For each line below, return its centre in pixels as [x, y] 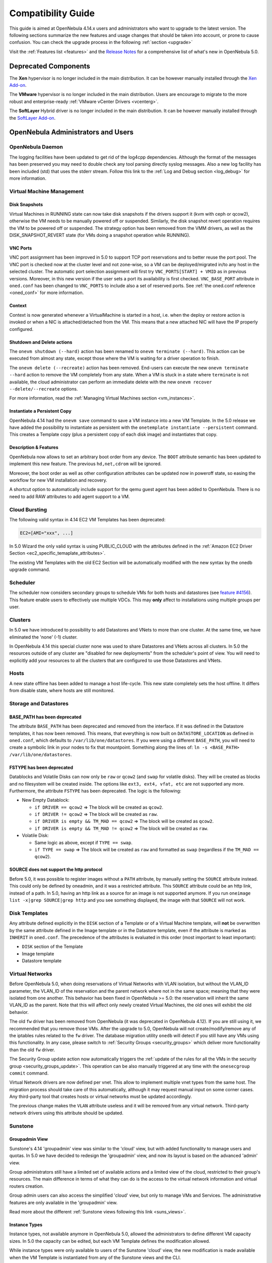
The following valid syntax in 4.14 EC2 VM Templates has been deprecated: [87, 519]
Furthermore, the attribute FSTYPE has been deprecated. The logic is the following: [95, 791]
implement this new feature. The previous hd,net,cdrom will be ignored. [86, 464]
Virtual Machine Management [47, 191]
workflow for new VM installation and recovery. [58, 480]
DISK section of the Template [52, 947]
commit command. [29, 1073]
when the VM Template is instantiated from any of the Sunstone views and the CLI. [95, 1257]
